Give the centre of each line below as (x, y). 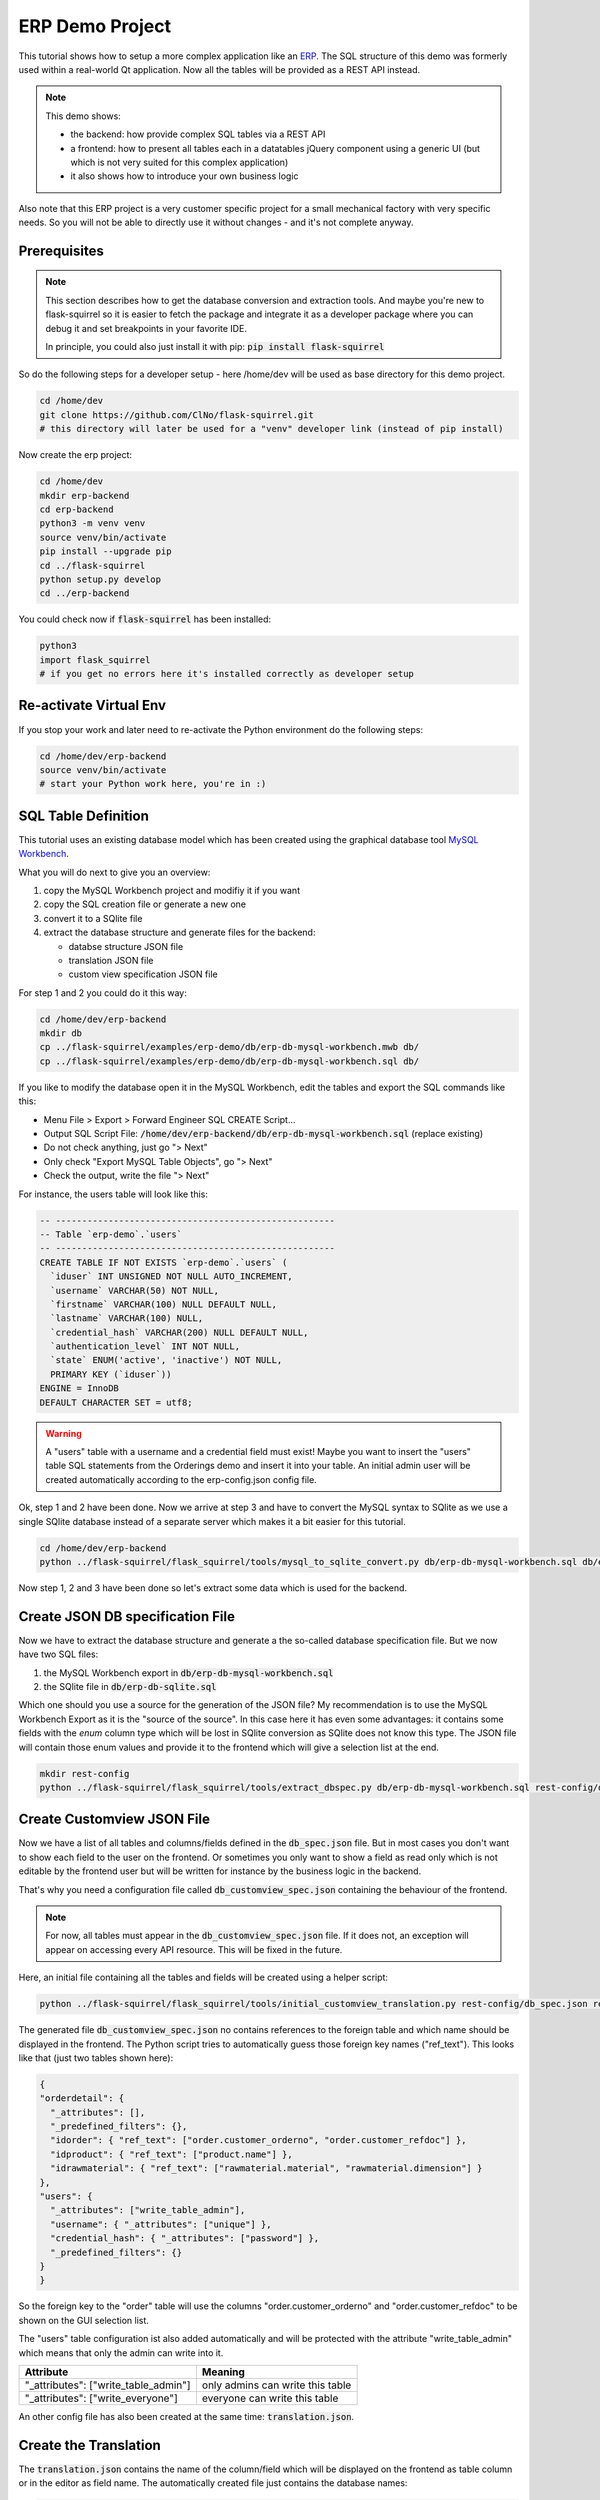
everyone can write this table (270, 2398)
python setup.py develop (100, 579)
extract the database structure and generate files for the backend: (179, 932)
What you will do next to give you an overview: (114, 872)
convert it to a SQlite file (93, 918)
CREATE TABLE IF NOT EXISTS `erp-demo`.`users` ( (163, 1262)
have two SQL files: (58, 1654)
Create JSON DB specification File (126, 1616)
